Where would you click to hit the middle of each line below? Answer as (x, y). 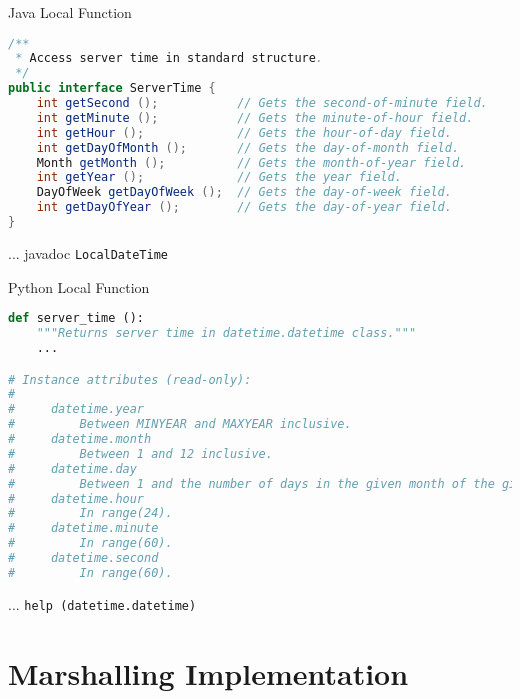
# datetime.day (72, 468)
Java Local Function (70, 12)
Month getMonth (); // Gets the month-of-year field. (251, 162)
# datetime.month (80, 439)
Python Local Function (79, 286)
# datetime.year (76, 409)
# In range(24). (90, 513)
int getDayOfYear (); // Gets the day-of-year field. (244, 207)
